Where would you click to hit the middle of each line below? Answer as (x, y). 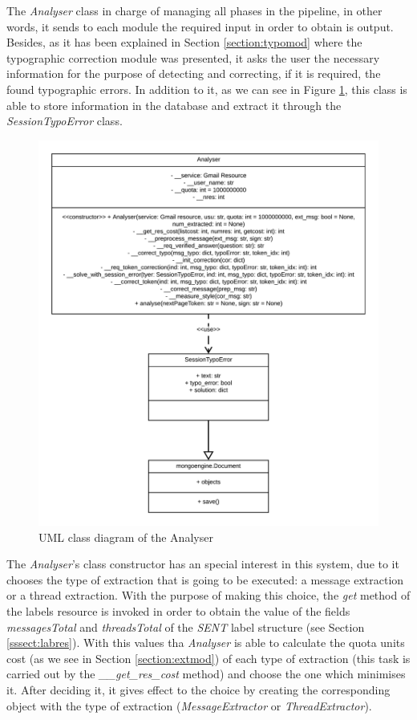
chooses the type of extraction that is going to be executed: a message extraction (205, 579)
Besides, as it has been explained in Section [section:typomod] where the (184, 42)
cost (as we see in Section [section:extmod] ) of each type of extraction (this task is (208, 658)
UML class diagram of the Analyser (126, 537)
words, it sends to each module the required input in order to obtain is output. (200, 26)
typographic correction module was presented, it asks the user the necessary (193, 57)
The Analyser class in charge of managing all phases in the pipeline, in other (194, 10)
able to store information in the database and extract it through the (174, 105)
